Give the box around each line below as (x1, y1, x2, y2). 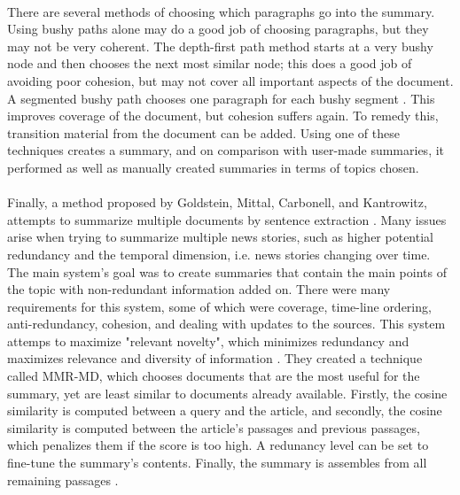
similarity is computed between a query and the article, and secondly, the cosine (7, 401, 442, 420)
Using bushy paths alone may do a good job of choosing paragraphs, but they (7, 19, 429, 38)
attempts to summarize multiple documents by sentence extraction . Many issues (7, 210, 447, 228)
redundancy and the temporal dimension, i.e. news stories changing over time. (7, 244, 431, 263)
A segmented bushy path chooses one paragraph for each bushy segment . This (7, 89, 435, 107)
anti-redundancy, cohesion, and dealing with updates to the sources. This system (7, 314, 446, 333)
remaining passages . (7, 470, 119, 489)
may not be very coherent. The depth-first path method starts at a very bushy (7, 36, 433, 55)
